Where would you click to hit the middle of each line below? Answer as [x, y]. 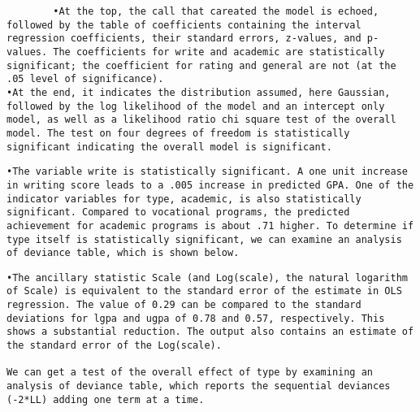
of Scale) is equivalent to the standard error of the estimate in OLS [204, 291]
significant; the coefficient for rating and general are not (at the [201, 65]
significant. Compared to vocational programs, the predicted [178, 213]
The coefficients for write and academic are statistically [219, 52]
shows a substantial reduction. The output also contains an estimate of [210, 332]
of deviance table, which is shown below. [123, 253]
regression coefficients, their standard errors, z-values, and [184, 39]
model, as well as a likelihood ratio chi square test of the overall [201, 120]
